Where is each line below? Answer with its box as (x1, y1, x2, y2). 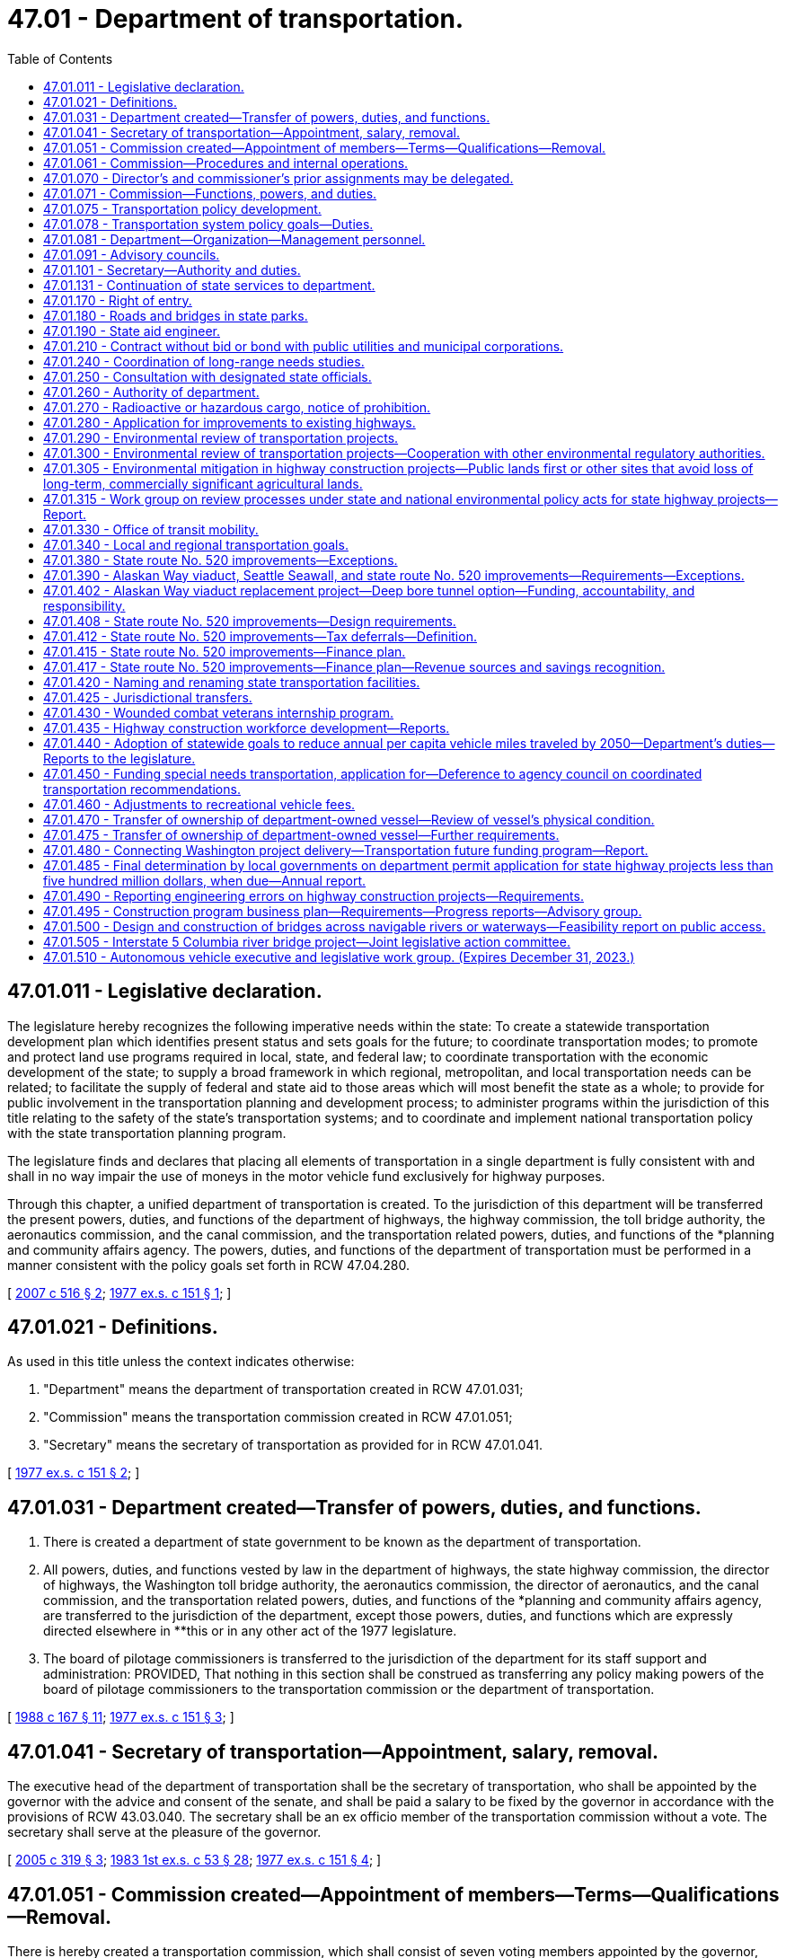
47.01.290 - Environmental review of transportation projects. (43, 429, 399, 445)
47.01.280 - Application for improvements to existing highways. (43, 414, 416, 430)
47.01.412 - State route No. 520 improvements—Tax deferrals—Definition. (43, 628, 477, 644)
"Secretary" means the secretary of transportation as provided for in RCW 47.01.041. (43, 1437, 543, 1453)
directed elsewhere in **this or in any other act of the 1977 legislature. (43, 1623, 457, 1639)
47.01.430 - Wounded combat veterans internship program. (43, 704, 394, 720)
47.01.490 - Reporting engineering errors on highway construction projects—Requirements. (43, 887, 584, 904)
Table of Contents (7, 50, 113, 66)
